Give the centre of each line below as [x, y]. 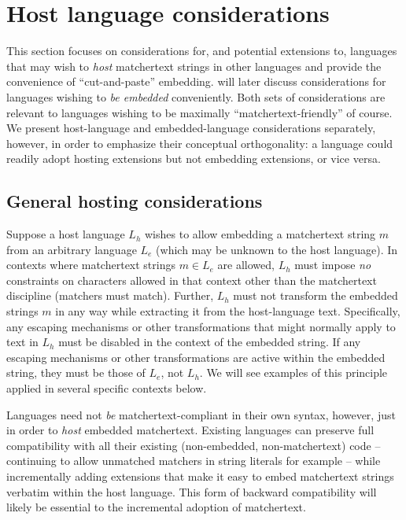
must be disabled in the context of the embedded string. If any [210, 342]
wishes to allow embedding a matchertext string [260, 234]
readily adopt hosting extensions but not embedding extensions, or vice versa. [194, 159]
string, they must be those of [76, 372]
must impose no [333, 265]
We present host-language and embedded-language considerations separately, [191, 128]
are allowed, [246, 265]
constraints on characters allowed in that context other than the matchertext [192, 280]
